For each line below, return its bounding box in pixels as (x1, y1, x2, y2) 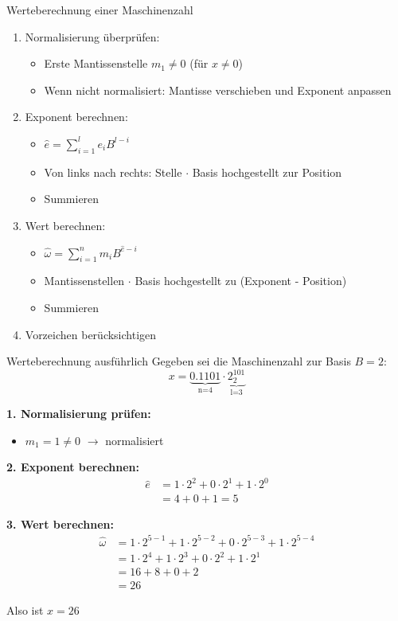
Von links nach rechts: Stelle (44, 163, 182, 180)
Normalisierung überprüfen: (25, 28, 160, 45)
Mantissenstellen (44, 272, 125, 289)
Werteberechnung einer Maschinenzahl (6, 2, 193, 18)
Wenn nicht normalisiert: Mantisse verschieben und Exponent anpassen (44, 81, 392, 98)
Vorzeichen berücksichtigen (25, 326, 157, 342)
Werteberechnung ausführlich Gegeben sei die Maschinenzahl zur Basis (6, 353, 351, 369)
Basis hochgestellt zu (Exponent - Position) (135, 272, 347, 289)
